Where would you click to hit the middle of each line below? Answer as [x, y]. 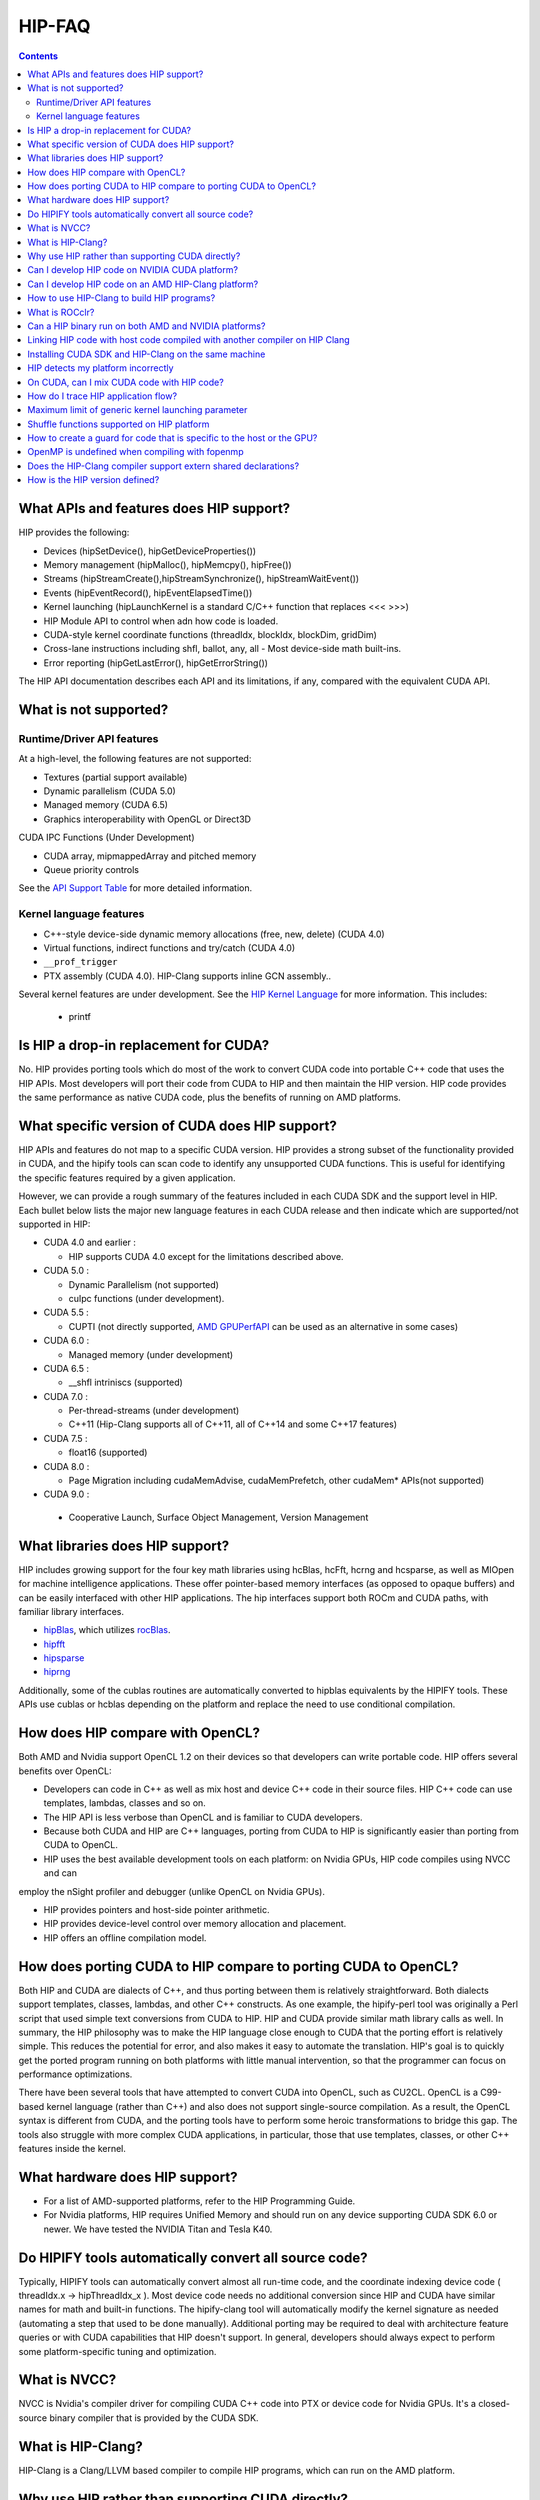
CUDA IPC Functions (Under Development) [106, 837]
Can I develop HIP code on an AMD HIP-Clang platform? [143, 284]
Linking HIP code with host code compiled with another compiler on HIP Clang [188, 340]
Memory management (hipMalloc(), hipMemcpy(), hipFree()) [167, 564]
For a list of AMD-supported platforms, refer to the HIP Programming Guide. [199, 2201]
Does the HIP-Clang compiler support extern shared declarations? [163, 466]
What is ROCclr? [61, 312]
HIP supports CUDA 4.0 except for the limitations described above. [206, 1256]
